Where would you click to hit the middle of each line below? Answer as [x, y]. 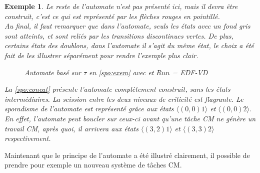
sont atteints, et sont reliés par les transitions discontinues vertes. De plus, [119, 35]
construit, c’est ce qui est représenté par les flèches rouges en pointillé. [112, 16]
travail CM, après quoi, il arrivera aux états [71, 128]
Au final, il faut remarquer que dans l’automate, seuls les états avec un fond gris [127, 26]
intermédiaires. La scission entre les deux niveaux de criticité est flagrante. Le [124, 99]
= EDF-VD [190, 72]
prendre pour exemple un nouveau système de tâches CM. [93, 165]
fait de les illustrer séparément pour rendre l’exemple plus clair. [101, 55]
